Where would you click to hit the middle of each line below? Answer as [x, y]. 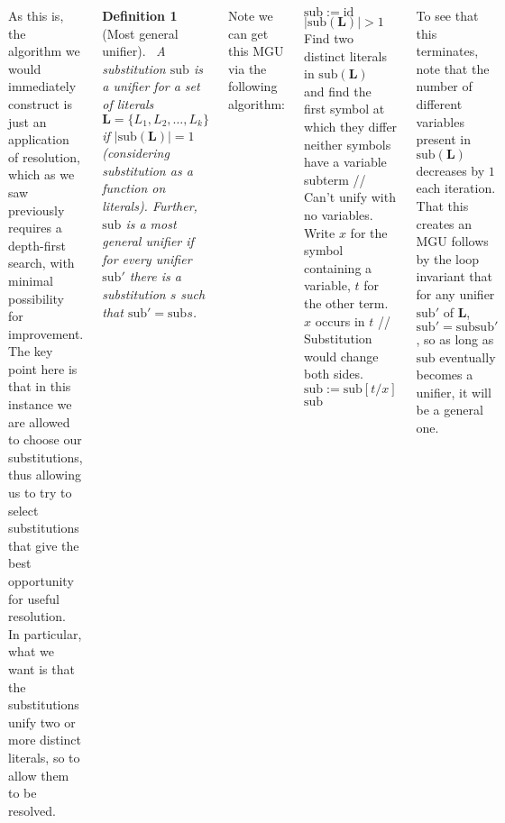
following [252, 86]
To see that [447, 15]
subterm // [335, 179]
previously [37, 210]
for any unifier [455, 293]
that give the [44, 545]
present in [443, 139]
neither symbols [348, 144]
